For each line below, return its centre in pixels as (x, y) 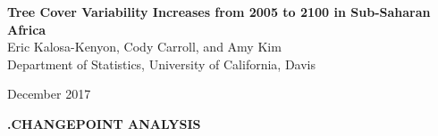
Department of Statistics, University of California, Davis (162, 64)
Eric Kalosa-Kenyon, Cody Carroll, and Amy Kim (144, 47)
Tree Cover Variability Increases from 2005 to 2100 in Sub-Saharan (219, 12)
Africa (27, 29)
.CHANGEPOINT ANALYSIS (104, 123)
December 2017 (49, 94)
